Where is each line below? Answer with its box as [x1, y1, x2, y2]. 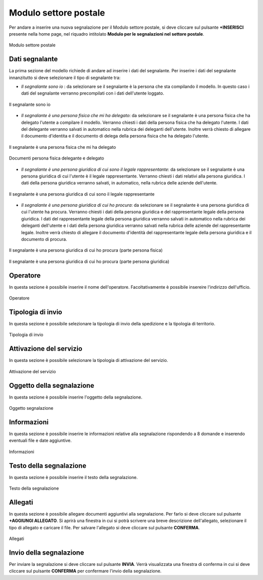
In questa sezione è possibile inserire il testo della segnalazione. [9, 474, 138, 480]
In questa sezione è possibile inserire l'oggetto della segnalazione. [9, 394, 143, 400]
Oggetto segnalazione [9, 405, 54, 411]
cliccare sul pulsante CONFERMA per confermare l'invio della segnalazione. [9, 568, 162, 574]
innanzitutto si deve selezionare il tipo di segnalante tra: [9, 75, 121, 80]
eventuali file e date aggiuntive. [9, 438, 72, 443]
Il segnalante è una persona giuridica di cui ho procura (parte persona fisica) [9, 247, 163, 253]
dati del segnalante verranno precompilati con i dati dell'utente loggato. [21, 90, 164, 96]
